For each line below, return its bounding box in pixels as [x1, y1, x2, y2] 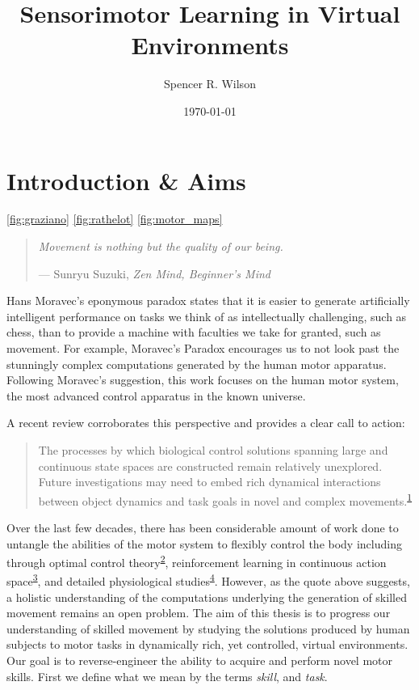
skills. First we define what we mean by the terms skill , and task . [6, 667, 328, 684]
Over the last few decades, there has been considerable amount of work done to [6, 519, 399, 535]
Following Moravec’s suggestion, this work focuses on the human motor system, [6, 371, 399, 388]
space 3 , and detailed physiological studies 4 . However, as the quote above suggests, [6, 570, 410, 590]
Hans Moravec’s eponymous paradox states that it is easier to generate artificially [6, 292, 410, 309]
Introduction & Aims [6, 163, 246, 197]
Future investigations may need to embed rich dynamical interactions [38, 473, 381, 490]
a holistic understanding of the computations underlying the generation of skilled [6, 588, 407, 605]
